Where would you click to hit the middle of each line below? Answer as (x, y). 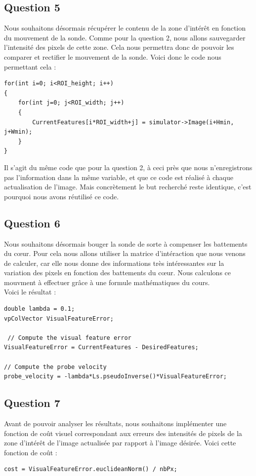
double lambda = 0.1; (40, 309)
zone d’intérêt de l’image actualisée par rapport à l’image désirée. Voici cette (120, 443)
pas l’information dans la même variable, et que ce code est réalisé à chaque (119, 177)
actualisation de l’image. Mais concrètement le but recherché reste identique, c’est (128, 187)
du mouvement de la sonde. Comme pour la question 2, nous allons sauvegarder (125, 37)
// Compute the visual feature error (69, 338)
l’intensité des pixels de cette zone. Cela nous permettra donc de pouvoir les (119, 47)
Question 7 (32, 403)
